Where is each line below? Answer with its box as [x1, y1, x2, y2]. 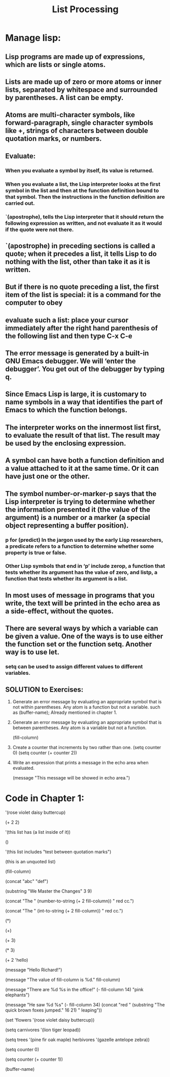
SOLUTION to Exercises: [5, 685, 84, 694]
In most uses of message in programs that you [5, 591, 155, 600]
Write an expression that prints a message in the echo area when [12, 760, 149, 765]
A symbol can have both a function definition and [5, 456, 164, 465]
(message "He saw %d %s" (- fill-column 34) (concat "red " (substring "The [5, 1001, 165, 1007]
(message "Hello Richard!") [5, 966, 62, 973]
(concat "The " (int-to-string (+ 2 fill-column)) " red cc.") [5, 907, 123, 913]
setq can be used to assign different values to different [5, 663, 143, 670]
